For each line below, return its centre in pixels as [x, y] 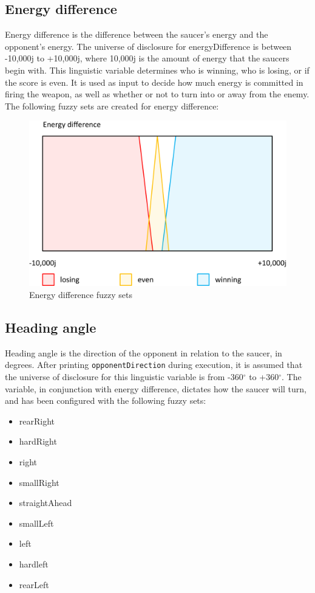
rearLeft [34, 584]
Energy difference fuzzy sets [81, 294]
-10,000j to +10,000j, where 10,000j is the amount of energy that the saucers [147, 58]
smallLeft [36, 523]
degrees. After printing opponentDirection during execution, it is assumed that [154, 365]
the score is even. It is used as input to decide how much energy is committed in [154, 82]
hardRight [38, 441]
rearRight [37, 421]
